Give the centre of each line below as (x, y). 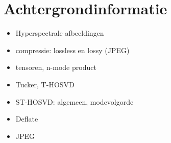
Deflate (27, 119)
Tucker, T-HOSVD (45, 84)
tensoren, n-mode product (56, 67)
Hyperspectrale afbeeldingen (60, 33)
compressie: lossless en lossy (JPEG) (72, 50)
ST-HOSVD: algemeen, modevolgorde (75, 101)
